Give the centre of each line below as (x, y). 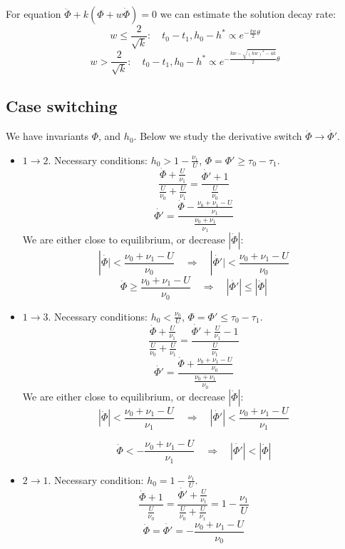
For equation (34, 14)
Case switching (62, 106)
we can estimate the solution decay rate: (248, 14)
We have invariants (47, 136)
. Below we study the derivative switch (218, 136)
